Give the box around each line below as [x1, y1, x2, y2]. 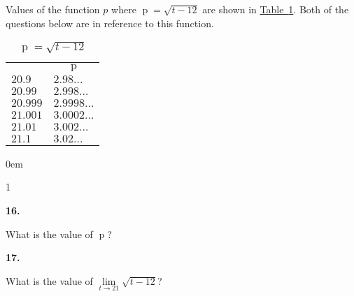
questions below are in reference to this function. [6, 15, 214, 30]
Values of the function [6, 2, 100, 16]
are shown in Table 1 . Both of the [202, 2, 349, 16]
